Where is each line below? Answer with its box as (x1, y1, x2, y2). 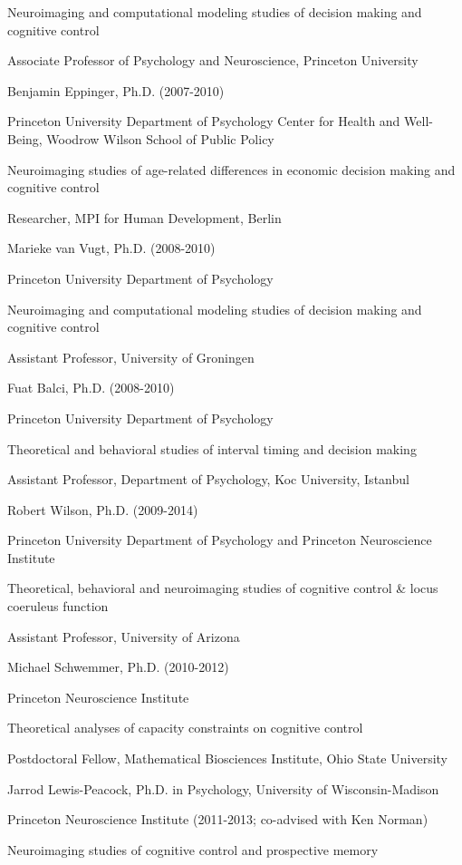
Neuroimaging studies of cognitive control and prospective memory (7, 840, 379, 859)
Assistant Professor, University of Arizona (7, 627, 240, 646)
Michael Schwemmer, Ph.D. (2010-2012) (7, 657, 229, 676)
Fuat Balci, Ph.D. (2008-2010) (7, 378, 175, 397)
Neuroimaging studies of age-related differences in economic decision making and (7, 160, 456, 179)
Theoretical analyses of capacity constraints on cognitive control (7, 718, 363, 737)
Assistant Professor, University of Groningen (7, 347, 255, 366)
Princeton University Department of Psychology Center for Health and (7, 112, 400, 131)
